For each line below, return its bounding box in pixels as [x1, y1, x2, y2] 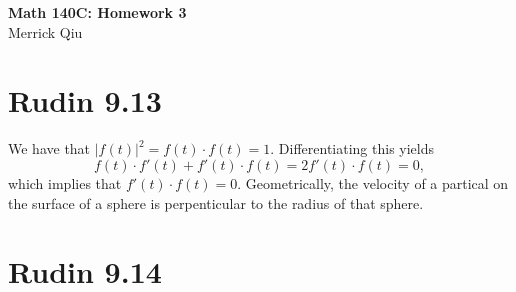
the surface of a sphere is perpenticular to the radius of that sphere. [8, 192, 424, 213]
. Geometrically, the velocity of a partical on [237, 172, 509, 193]
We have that [8, 138, 91, 159]
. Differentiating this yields [270, 138, 435, 159]
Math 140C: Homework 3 [8, 2, 187, 22]
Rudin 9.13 [8, 80, 162, 121]
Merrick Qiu [8, 21, 83, 42]
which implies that [8, 172, 122, 193]
